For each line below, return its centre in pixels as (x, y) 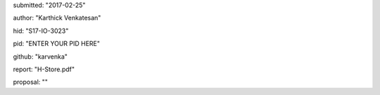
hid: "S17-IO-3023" (41, 31)
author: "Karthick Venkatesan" (57, 18)
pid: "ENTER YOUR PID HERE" (56, 44)
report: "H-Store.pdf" (44, 69)
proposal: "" (31, 82)
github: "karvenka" (40, 57)
